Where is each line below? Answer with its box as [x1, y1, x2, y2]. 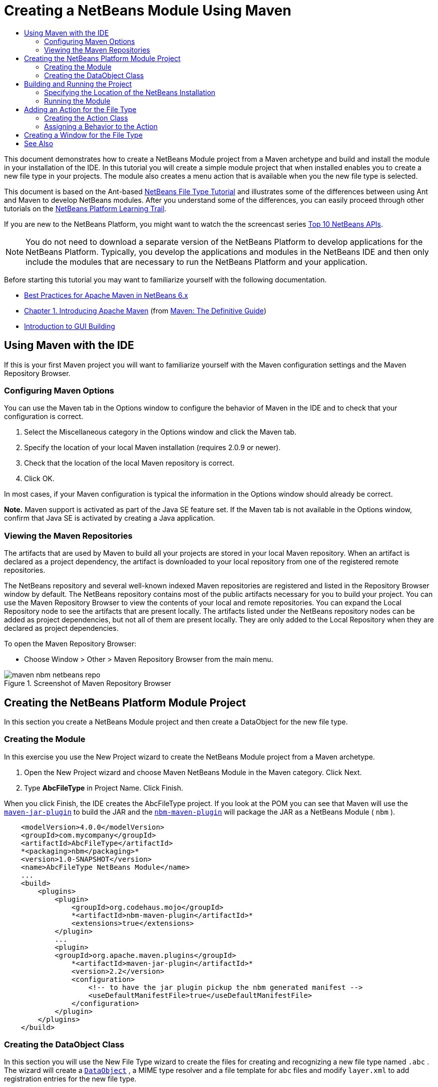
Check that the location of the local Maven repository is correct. [24, 459, 235, 468]
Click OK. [24, 474, 55, 483]
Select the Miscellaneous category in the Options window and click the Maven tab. [24, 428, 297, 437]
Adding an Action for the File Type [24, 105, 137, 114]
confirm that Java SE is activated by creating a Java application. [4, 514, 215, 523]
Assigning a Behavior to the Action [44, 122, 158, 131]
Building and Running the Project [24, 79, 132, 88]
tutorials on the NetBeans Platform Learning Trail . [4, 204, 167, 213]
